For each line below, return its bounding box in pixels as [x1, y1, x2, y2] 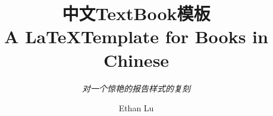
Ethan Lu [118, 102, 154, 114]
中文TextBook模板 [62, 1, 211, 25]
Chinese [103, 47, 170, 72]
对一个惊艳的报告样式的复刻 [82, 82, 190, 94]
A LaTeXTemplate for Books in [4, 24, 268, 49]
